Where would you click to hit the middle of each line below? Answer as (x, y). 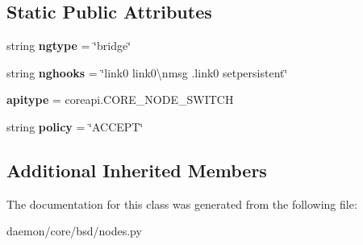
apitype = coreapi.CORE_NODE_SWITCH (120, 100)
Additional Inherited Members (137, 170)
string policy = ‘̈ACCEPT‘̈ (75, 126)
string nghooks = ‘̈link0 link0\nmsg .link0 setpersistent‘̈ (147, 72)
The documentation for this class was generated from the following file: (182, 203)
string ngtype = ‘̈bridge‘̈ (69, 46)
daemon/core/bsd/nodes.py (74, 231)
